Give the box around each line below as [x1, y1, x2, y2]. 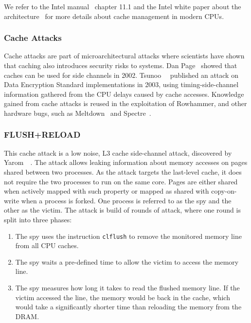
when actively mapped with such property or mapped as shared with [4, 186, 209, 196]
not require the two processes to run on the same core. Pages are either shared [4, 176, 238, 186]
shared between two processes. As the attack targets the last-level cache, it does [4, 166, 242, 177]
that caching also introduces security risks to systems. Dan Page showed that [4, 60, 237, 70]
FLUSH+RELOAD [4, 128, 81, 141]
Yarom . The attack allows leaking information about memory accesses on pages [4, 157, 248, 167]
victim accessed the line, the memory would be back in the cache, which [15, 292, 230, 302]
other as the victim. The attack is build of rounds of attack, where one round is [4, 205, 241, 215]
